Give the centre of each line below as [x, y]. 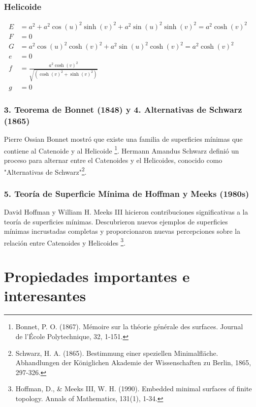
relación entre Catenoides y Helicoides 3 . [65, 242]
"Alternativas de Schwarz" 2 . [45, 171]
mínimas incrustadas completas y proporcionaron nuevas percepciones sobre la [122, 231]
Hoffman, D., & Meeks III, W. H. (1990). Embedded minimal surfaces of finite [134, 389]
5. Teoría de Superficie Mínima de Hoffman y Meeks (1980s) [127, 193]
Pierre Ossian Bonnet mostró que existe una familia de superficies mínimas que [123, 139]
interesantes [45, 296]
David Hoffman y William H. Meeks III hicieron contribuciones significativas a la [126, 212]
